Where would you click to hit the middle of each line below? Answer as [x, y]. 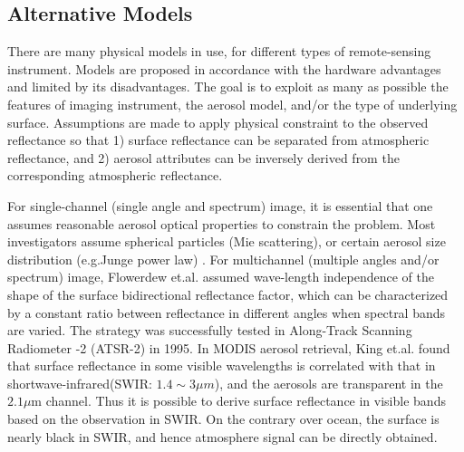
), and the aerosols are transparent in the [329, 383]
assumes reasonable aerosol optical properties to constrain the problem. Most [222, 223]
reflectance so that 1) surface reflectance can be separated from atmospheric [218, 140]
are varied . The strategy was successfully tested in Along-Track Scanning [210, 330]
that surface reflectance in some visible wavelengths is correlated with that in [222, 365]
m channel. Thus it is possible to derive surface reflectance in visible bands [238, 401]
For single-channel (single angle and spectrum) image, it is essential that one [220, 205]
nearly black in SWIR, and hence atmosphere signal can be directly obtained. [222, 436]
